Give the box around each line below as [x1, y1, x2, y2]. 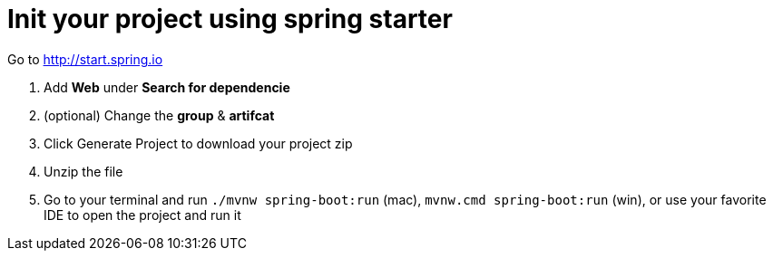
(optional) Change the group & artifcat [44, 107, 275, 123]
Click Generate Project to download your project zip [44, 135, 353, 151]
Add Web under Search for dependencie [44, 79, 290, 95]
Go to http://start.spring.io [7, 51, 163, 67]
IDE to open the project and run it [44, 206, 241, 223]
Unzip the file [44, 163, 123, 179]
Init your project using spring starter [7, 4, 453, 34]
